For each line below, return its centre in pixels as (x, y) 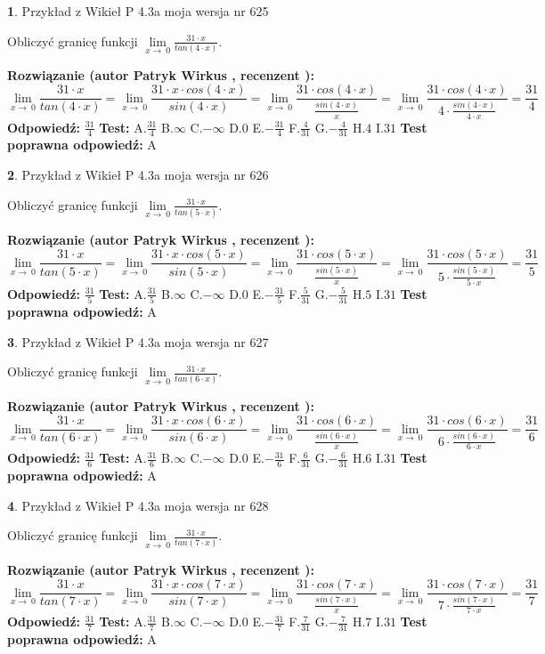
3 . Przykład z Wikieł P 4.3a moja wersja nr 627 (138, 341)
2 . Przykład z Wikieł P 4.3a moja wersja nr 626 (138, 174)
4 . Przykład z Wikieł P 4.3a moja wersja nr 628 (138, 505)
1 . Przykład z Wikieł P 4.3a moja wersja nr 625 (138, 11)
